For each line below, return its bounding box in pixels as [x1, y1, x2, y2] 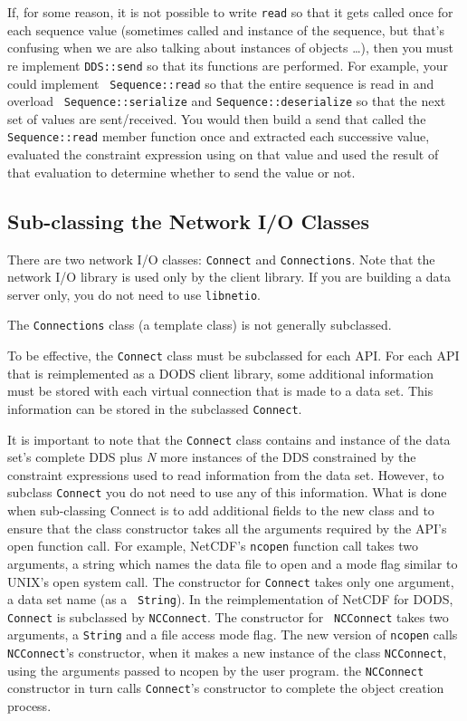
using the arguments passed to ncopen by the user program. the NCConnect [7, 660, 424, 679]
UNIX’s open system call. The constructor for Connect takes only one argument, [7, 572, 454, 591]
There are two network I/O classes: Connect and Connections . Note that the [7, 249, 435, 268]
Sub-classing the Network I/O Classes [7, 207, 369, 235]
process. [7, 697, 52, 716]
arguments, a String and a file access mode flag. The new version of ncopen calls [7, 625, 458, 644]
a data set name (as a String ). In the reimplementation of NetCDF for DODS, [7, 590, 453, 609]
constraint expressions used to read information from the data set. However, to [7, 465, 444, 484]
